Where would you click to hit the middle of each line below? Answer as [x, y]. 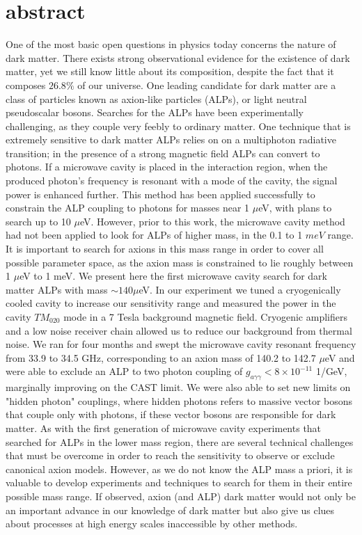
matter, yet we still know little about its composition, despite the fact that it [170, 71]
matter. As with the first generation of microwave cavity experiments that [164, 428]
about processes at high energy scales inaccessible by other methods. [152, 524]
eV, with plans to [295, 208]
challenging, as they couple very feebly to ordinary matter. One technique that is [178, 126]
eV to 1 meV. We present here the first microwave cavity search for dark [173, 276]
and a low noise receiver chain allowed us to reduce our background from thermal [179, 330]
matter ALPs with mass [57, 289]
